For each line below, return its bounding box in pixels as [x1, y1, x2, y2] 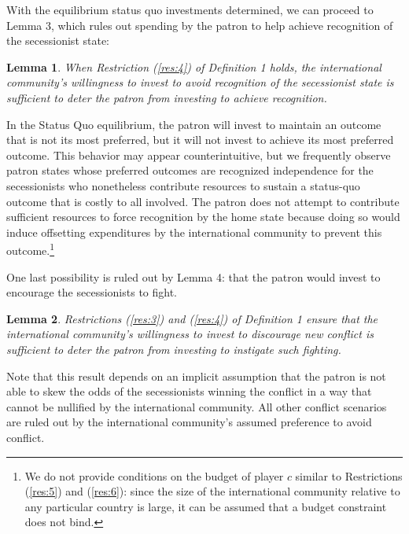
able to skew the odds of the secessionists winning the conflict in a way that [6, 383, 372, 400]
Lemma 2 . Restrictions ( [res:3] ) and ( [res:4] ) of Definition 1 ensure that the [6, 310, 378, 326]
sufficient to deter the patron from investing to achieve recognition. [6, 89, 327, 105]
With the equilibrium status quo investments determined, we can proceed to [6, 2, 374, 17]
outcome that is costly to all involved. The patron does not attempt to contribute [6, 193, 400, 209]
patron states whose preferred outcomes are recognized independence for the [6, 162, 374, 179]
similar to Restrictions [295, 467, 403, 484]
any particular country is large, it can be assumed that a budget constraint [24, 498, 387, 514]
